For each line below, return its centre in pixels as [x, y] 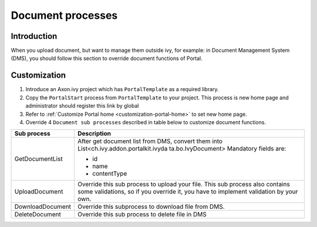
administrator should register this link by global [82, 106]
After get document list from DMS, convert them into [150, 141]
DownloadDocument [43, 207]
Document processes [64, 15]
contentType [109, 173]
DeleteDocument [38, 215]
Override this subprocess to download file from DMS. [151, 207]
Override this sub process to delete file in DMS [142, 215]
